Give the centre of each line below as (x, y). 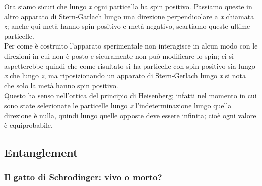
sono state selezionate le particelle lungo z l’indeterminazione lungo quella (118, 105)
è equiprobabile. (28, 125)
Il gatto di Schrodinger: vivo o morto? (83, 177)
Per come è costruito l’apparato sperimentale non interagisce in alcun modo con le (131, 46)
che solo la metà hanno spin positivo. (61, 85)
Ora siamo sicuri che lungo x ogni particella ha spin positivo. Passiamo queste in (128, 6)
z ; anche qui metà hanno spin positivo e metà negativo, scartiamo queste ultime (127, 26)
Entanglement (41, 152)
